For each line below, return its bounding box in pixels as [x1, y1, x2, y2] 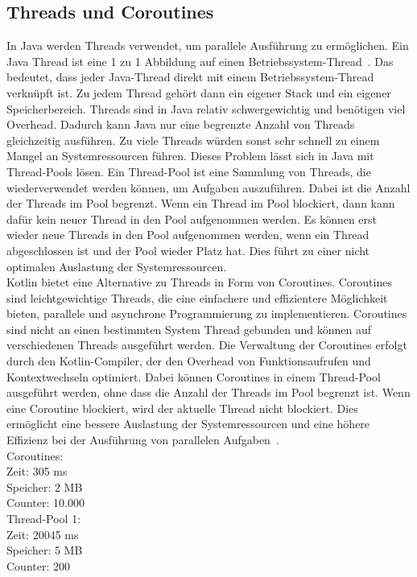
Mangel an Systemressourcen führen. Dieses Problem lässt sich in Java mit [6, 147, 374, 164]
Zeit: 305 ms [6, 463, 68, 480]
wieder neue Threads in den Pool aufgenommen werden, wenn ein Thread [6, 226, 370, 243]
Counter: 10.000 [6, 494, 85, 511]
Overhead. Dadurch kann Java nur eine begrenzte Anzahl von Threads [6, 116, 355, 133]
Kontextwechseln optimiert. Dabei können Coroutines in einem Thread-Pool [6, 368, 381, 385]
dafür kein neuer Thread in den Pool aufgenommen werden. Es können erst [6, 210, 378, 227]
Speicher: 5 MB [6, 542, 83, 558]
